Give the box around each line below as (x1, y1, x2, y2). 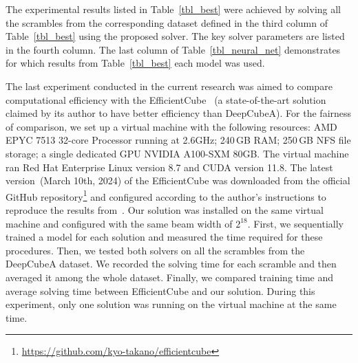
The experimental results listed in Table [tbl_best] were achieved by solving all (6, 2, 341, 16)
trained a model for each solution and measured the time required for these (6, 230, 323, 244)
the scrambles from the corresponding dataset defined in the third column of (6, 15, 328, 30)
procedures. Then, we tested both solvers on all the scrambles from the (6, 243, 305, 257)
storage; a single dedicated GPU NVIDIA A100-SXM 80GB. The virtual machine (6, 146, 349, 160)
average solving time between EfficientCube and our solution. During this (6, 283, 315, 298)
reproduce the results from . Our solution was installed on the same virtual (6, 202, 324, 217)
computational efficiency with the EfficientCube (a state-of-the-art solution (6, 92, 326, 107)
